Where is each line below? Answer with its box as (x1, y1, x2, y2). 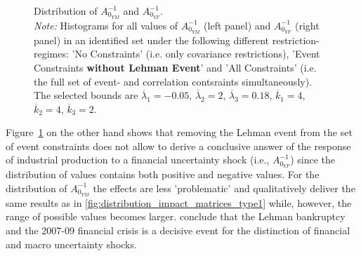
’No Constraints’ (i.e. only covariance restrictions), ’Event (72, 46, 320, 61)
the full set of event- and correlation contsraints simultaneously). (34, 74, 313, 88)
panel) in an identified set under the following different (34, 32, 270, 47)
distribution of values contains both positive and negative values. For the (6, 167, 320, 182)
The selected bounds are (34, 88, 138, 102)
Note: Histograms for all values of (34, 18, 178, 32)
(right (295, 18, 320, 32)
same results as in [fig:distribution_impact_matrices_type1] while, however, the (6, 195, 352, 210)
